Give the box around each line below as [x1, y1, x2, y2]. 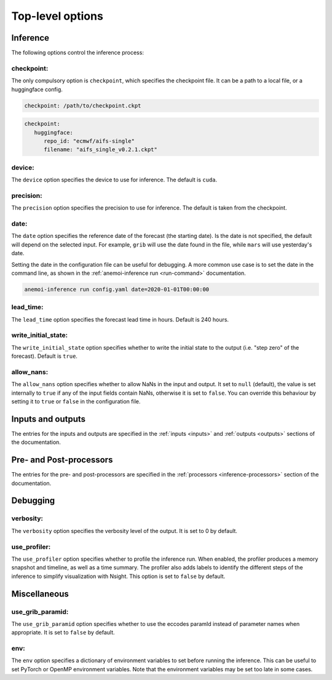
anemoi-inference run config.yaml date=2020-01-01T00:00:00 [24, 286, 210, 293]
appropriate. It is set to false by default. [11, 629, 115, 636]
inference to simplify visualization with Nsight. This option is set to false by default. [11, 572, 226, 580]
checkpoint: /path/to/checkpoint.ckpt [24, 102, 141, 109]
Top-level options [11, 9, 104, 23]
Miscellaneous [11, 588, 69, 599]
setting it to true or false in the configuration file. [11, 398, 141, 405]
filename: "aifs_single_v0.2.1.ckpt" [44, 146, 158, 153]
